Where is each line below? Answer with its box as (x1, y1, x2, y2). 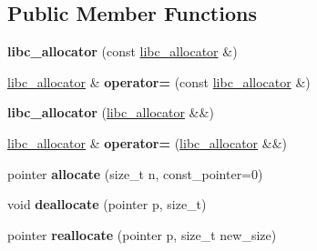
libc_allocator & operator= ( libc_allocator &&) (7, 133, 288, 152)
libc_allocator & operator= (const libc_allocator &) (7, 72, 311, 91)
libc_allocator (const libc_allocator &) (7, 42, 238, 61)
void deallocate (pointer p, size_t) (7, 195, 207, 214)
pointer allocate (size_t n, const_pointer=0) (7, 164, 263, 183)
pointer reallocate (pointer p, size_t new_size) (7, 225, 277, 244)
